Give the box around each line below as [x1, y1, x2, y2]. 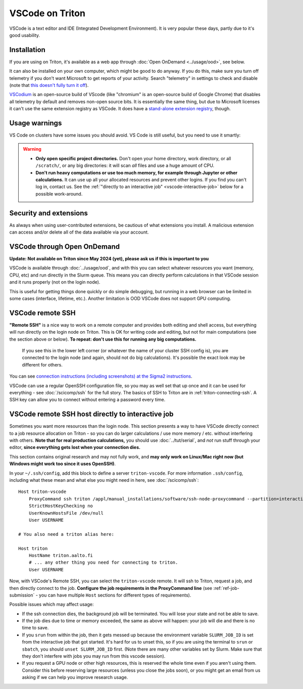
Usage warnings [9, 119, 62, 127]
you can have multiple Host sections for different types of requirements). [38, 592, 191, 598]
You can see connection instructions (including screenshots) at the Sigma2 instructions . [9, 373, 193, 379]
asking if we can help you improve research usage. [22, 674, 128, 680]
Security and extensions [9, 209, 88, 217]
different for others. [22, 361, 63, 368]
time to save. [22, 625, 49, 631]
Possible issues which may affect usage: [9, 602, 94, 608]
